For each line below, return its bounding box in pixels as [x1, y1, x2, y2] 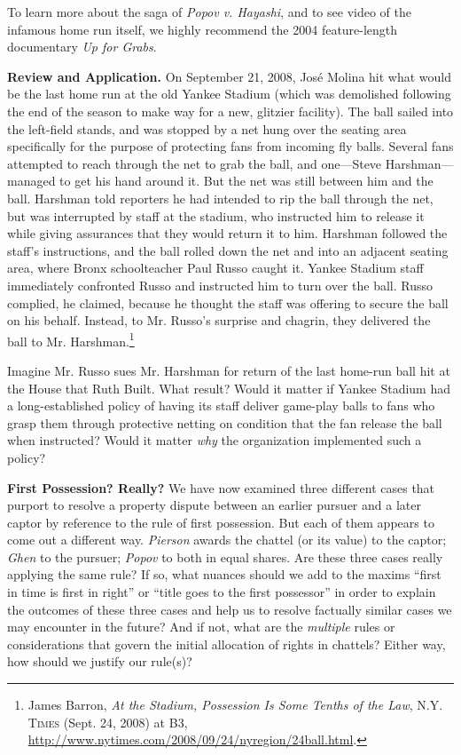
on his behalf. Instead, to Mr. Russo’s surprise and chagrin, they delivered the [7, 311, 431, 330]
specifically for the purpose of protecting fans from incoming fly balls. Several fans [7, 137, 454, 155]
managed [7, 171, 56, 190]
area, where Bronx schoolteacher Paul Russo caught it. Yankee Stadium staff [7, 258, 424, 277]
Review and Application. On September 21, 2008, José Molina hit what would [7, 67, 452, 85]
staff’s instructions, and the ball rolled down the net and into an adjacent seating [7, 241, 449, 259]
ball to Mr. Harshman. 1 [7, 329, 135, 350]
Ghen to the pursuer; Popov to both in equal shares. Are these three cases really [7, 547, 443, 566]
